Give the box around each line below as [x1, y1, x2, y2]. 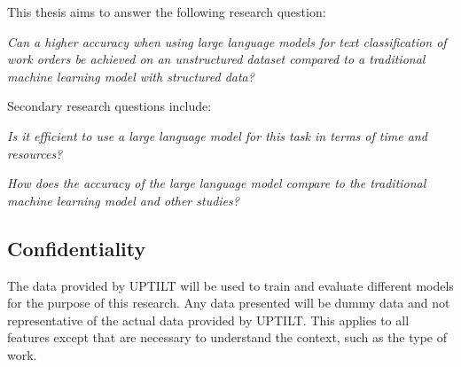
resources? [7, 144, 63, 162]
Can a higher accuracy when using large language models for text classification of [7, 32, 447, 51]
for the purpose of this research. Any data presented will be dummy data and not [7, 293, 450, 312]
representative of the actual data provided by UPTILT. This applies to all [7, 310, 410, 329]
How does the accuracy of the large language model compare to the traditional [7, 174, 426, 192]
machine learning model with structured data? [7, 66, 254, 85]
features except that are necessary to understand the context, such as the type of [7, 328, 448, 347]
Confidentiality [7, 234, 146, 262]
